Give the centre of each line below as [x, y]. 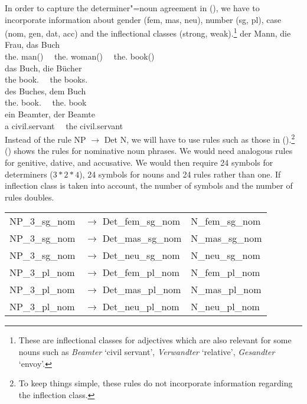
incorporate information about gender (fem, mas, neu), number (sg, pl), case [143, 19]
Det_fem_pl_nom [141, 272]
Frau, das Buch [32, 45]
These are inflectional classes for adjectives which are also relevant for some [155, 340]
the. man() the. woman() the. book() [80, 56]
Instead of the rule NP [45, 139]
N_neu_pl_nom [225, 307]
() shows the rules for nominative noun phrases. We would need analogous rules [149, 151]
